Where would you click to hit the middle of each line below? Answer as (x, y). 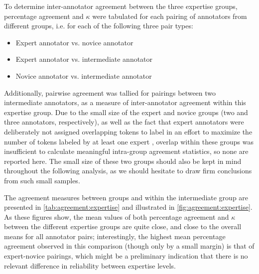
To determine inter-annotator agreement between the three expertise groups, (121, 6)
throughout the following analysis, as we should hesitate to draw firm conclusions (128, 171)
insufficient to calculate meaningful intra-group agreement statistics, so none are (126, 151)
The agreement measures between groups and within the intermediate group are (126, 197)
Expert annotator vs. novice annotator (74, 42)
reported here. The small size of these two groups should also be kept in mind (123, 161)
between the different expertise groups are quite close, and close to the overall (123, 226)
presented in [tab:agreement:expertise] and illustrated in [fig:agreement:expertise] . (128, 207)
